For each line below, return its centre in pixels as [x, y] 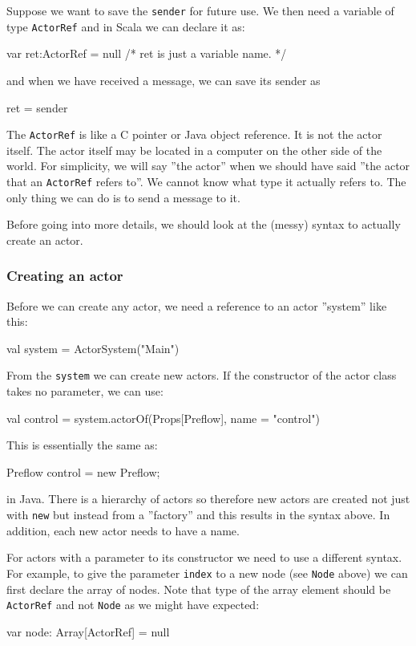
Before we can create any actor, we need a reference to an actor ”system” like [197, 305]
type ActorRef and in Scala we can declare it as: [126, 26]
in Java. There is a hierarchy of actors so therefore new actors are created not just [208, 499]
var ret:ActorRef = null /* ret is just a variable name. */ [147, 53]
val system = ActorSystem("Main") [93, 348]
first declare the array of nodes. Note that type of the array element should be [199, 589]
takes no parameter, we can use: [85, 391]
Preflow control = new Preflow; [83, 471]
